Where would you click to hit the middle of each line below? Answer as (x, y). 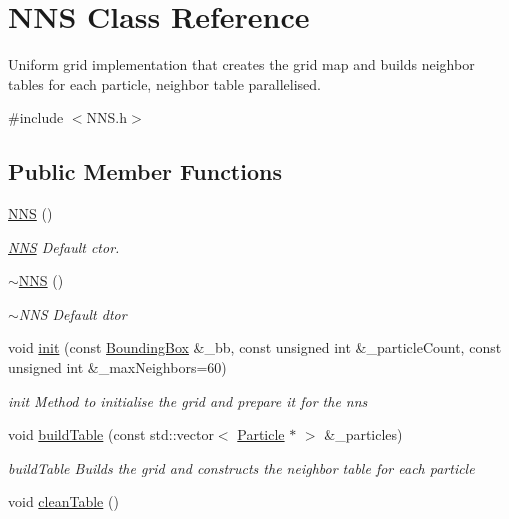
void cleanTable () (63, 501)
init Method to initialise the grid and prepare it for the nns (188, 400)
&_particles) (363, 434)
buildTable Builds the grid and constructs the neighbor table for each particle (241, 467)
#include (36, 117)
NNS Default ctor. (64, 246)
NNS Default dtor (72, 313)
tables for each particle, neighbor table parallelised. (164, 83)
